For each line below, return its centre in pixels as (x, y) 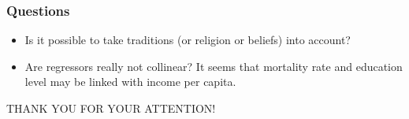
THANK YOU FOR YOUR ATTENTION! (111, 108)
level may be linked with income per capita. (130, 82)
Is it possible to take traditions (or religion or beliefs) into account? (188, 40)
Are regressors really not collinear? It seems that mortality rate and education (214, 66)
